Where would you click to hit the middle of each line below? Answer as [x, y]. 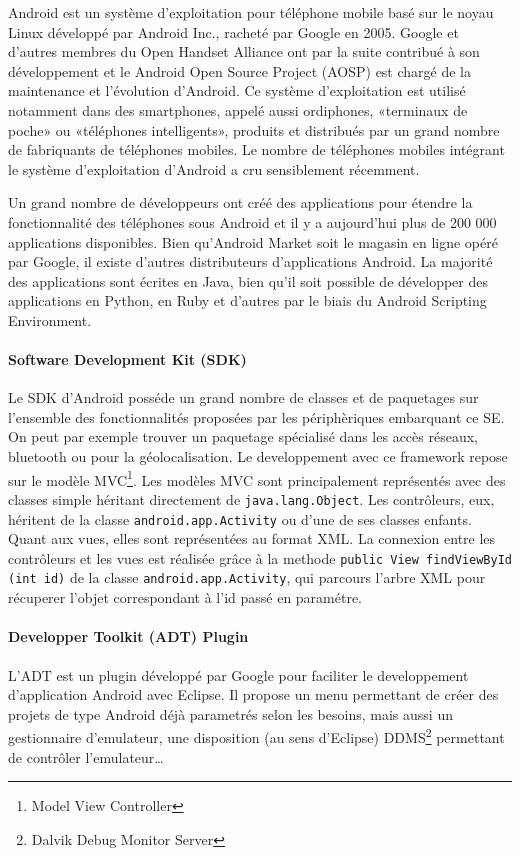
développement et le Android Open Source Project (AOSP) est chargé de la [240, 70]
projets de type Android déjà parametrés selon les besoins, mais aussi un [230, 713]
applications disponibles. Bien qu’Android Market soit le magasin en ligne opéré [253, 241]
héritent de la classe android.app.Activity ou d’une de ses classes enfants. [240, 518]
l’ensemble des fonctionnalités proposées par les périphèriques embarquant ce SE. [256, 416]
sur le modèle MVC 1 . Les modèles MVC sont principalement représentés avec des [257, 478]
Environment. [50, 319]
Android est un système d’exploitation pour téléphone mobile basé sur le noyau [251, 12]
